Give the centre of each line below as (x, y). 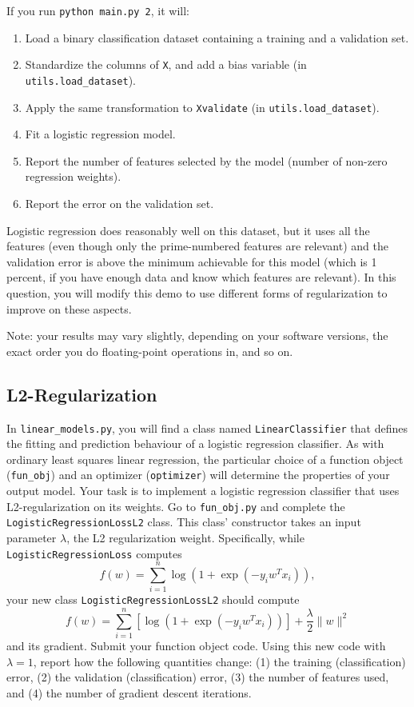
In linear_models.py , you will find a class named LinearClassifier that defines (207, 427)
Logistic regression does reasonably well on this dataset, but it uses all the (188, 230)
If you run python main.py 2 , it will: (98, 10)
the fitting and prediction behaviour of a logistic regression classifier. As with (195, 443)
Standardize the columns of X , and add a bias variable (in (166, 64)
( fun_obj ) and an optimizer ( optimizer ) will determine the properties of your (198, 475)
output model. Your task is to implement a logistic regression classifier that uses (203, 491)
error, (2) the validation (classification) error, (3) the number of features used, (198, 677)
